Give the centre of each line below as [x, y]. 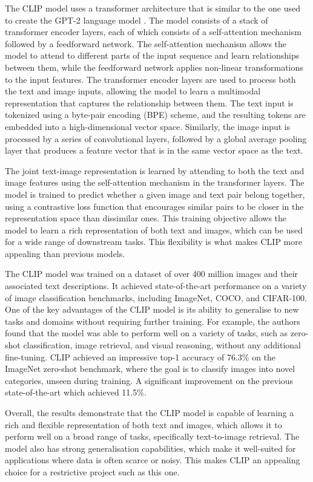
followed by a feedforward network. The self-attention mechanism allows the [146, 43]
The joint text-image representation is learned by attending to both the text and [155, 170]
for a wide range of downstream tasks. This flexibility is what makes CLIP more [153, 242]
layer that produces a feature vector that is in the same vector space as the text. [154, 150]
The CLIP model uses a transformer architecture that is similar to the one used [153, 8]
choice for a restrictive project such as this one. [92, 471]
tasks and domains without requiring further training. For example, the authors [153, 321]
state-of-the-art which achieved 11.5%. [76, 392]
